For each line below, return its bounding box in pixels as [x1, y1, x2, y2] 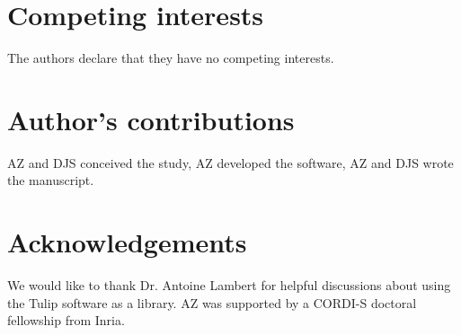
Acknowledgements [7, 224, 247, 260]
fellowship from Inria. [7, 311, 125, 330]
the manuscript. [7, 171, 94, 190]
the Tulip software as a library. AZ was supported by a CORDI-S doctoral [7, 293, 417, 312]
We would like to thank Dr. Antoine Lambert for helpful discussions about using [7, 276, 451, 295]
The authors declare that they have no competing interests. [7, 48, 334, 67]
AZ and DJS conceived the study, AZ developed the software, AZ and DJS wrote [7, 153, 454, 172]
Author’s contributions [7, 101, 295, 137]
